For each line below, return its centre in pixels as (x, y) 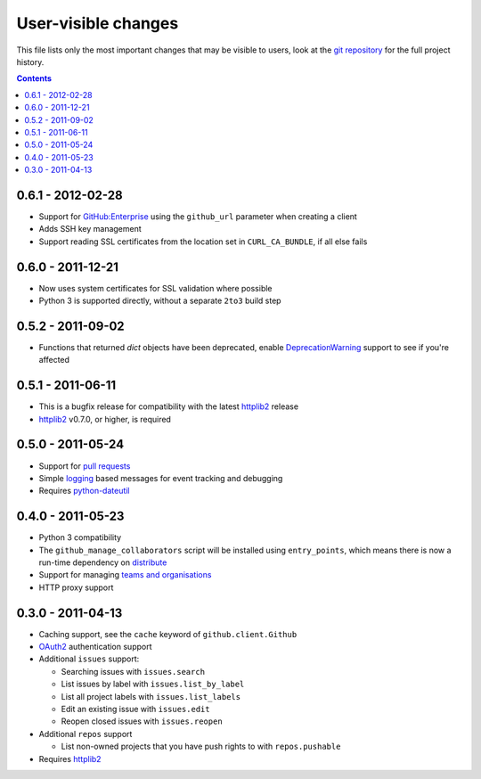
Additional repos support (86, 734)
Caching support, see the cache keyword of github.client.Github (168, 634)
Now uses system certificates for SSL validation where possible (155, 288)
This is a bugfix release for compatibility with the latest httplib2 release (168, 406)
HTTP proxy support (76, 587)
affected (54, 360)
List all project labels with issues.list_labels (151, 696)
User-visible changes (98, 23)
